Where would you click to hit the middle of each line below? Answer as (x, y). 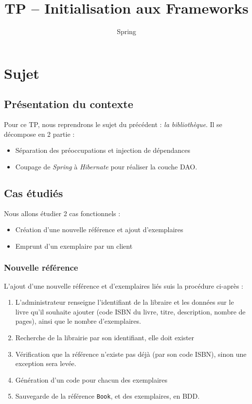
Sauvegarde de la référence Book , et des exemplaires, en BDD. (108, 396)
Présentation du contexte (69, 104)
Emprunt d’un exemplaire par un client (74, 246)
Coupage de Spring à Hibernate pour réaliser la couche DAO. (106, 166)
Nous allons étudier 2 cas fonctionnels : (62, 213)
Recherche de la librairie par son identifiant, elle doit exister (105, 338)
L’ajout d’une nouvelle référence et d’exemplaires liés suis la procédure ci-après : (124, 285)
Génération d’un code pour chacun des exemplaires (91, 379)
